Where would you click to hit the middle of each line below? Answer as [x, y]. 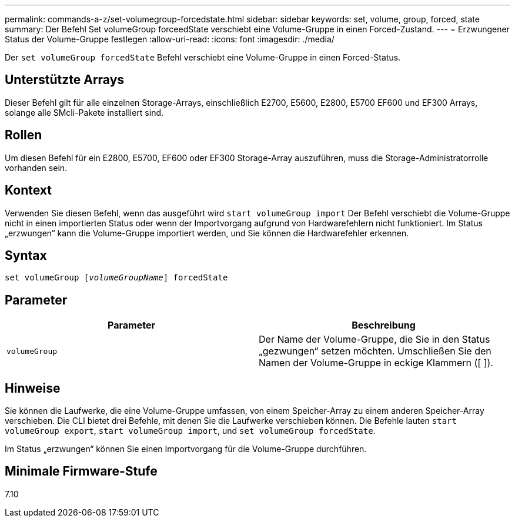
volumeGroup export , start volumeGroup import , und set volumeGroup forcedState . [190, 431]
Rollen [24, 135]
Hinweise [33, 388]
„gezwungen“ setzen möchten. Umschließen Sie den [375, 351]
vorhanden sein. [36, 168]
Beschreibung [384, 325]
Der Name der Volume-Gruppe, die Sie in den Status [374, 339]
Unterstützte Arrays [65, 80]
